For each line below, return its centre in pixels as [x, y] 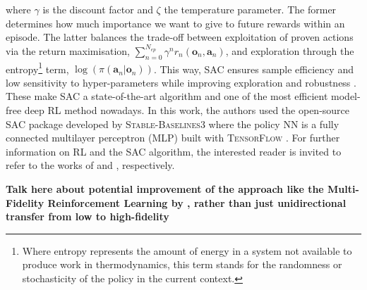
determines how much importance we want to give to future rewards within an [175, 23]
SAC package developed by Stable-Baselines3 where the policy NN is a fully [173, 124]
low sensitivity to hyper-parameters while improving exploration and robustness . [181, 82]
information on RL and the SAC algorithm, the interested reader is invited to [174, 151]
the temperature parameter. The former [250, 9]
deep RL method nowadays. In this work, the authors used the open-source [187, 110]
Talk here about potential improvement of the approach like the [165, 188]
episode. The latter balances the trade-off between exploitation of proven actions [180, 37]
